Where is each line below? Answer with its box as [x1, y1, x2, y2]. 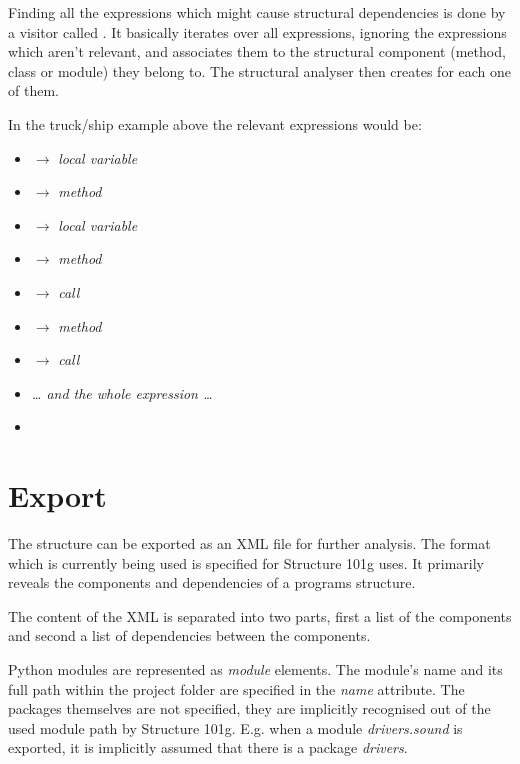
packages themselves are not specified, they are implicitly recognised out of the [8, 698, 491, 719]
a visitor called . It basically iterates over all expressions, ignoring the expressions [8, 21, 507, 42]
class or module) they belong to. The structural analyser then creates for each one [8, 60, 512, 81]
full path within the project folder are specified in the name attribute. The [8, 678, 465, 699]
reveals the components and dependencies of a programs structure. [8, 572, 416, 593]
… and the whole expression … [31, 382, 213, 403]
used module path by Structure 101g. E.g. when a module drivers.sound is [8, 717, 463, 738]
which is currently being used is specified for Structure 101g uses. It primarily [8, 552, 484, 573]
